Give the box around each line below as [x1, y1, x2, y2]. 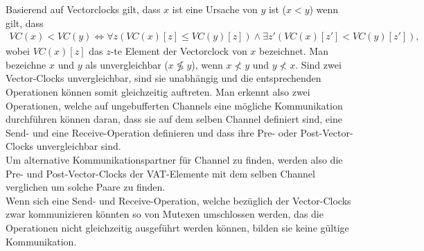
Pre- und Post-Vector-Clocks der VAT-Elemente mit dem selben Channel [6, 166, 315, 180]
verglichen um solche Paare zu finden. [6, 180, 166, 194]
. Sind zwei [295, 57, 342, 71]
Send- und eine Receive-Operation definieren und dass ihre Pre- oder [6, 125, 297, 139]
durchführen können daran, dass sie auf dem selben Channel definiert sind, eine [6, 112, 342, 126]
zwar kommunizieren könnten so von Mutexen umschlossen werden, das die [6, 207, 324, 221]
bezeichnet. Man [259, 44, 328, 58]
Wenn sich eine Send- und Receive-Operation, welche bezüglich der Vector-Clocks [6, 193, 351, 207]
